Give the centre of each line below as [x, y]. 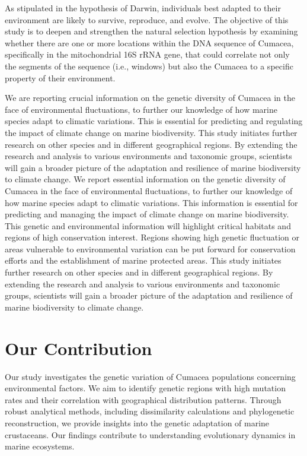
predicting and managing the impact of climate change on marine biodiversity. [147, 214]
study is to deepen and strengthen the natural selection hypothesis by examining [151, 31]
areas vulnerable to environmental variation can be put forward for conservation [150, 248]
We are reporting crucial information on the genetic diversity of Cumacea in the [150, 98]
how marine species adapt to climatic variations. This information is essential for [151, 202]
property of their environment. [60, 77]
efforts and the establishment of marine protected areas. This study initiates [143, 260]
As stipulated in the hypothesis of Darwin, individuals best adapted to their [143, 8]
